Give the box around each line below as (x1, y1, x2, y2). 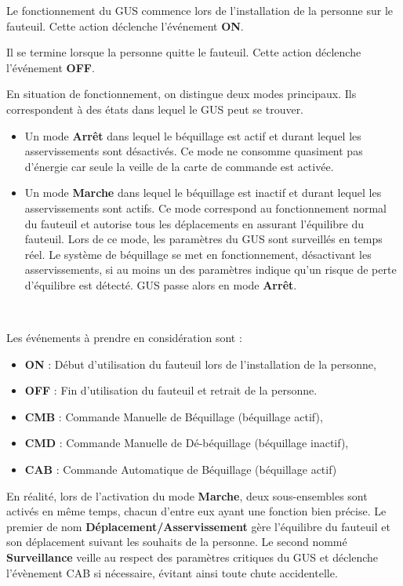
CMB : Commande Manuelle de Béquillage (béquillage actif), (24, 408, 323, 424)
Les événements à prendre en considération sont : (6, 329, 242, 346)
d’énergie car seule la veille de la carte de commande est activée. (24, 158, 334, 174)
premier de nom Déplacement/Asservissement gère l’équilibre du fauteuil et (6, 518, 390, 534)
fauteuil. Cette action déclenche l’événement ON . (6, 17, 244, 34)
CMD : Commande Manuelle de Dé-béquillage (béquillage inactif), (24, 435, 349, 451)
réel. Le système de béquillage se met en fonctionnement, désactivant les (24, 246, 372, 262)
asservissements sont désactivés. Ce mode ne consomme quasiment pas (24, 143, 363, 159)
